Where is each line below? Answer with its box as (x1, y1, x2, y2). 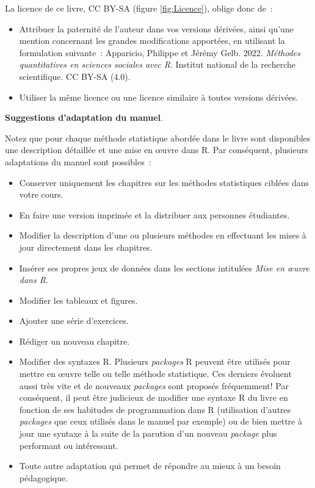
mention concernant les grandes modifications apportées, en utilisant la (19, 34, 285, 47)
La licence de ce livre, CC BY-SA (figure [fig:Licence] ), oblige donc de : (5, 2, 273, 14)
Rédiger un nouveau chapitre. (19, 334, 130, 347)
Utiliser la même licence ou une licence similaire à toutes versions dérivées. (19, 90, 299, 103)
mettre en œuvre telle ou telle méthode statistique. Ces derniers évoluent (19, 367, 292, 380)
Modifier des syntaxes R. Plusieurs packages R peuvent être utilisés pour (19, 355, 291, 368)
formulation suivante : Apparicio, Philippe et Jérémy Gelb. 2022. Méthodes (19, 46, 300, 59)
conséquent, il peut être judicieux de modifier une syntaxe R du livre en (19, 391, 288, 404)
